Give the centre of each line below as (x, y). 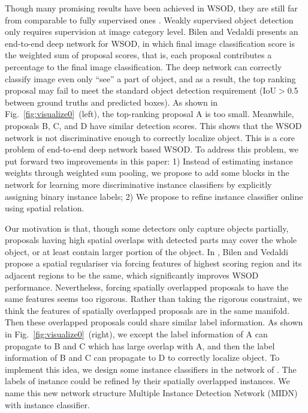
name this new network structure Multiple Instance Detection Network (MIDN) (151, 393)
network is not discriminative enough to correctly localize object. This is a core (150, 137)
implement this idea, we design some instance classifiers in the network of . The (151, 369)
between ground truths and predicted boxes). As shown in (111, 102)
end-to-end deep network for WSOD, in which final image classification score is (150, 43)
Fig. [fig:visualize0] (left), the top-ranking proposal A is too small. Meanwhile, (150, 114)
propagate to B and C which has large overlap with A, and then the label (140, 345)
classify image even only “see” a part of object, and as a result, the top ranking (150, 78)
